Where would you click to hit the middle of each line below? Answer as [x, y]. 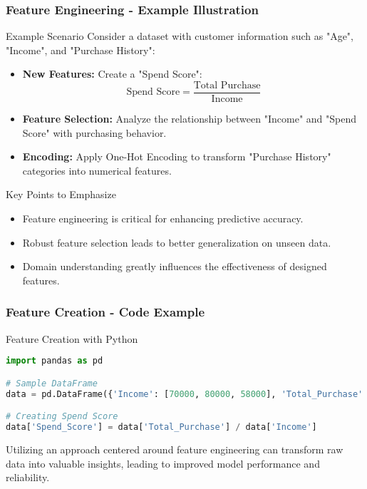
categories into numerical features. [97, 170]
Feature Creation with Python [72, 338]
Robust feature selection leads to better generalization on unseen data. [177, 242]
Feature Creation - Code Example [105, 312]
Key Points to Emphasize [61, 194]
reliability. [28, 477]
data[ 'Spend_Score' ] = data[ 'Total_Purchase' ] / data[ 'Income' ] [161, 427]
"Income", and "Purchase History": [81, 50]
